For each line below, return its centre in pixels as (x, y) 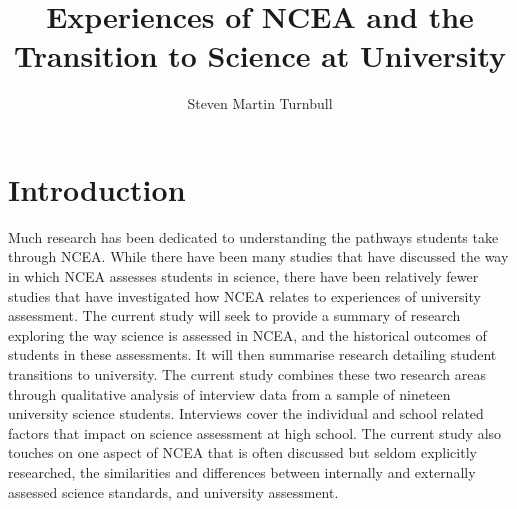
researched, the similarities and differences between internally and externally (242, 471)
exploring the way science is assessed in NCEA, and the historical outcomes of (247, 334)
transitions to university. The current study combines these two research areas (247, 374)
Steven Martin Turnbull (260, 103)
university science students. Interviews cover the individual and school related (246, 413)
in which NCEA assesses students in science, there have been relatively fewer (243, 276)
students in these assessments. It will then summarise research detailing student (252, 354)
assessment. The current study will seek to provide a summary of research (234, 315)
